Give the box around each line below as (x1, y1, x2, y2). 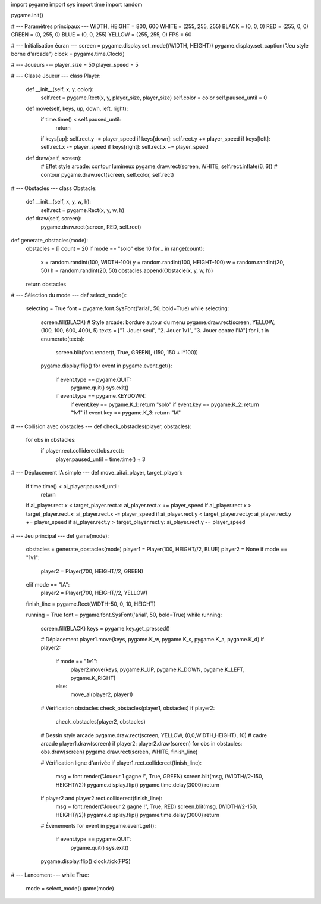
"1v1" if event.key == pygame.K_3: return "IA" (70, 409, 181, 416)
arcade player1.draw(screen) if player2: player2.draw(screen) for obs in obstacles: (40, 740, 243, 747)
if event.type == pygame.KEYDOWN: (55, 392, 146, 400)
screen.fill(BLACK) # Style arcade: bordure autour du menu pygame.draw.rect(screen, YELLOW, (40, 319, 275, 326)
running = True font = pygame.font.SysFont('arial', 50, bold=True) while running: (26, 611, 222, 619)
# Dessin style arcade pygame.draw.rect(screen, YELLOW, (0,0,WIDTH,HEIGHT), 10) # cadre (40, 731, 267, 738)
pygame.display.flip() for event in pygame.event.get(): (40, 362, 172, 369)
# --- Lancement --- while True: (11, 871, 89, 878)
